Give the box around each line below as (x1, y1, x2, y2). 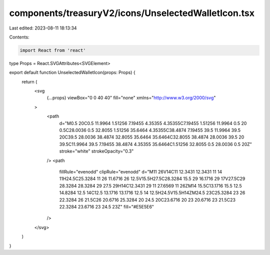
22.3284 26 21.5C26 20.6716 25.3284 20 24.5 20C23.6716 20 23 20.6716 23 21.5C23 (59, 196, 236, 202)
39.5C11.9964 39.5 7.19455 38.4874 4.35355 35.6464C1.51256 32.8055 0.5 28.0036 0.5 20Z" (59, 141, 252, 147)
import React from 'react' (19, 47, 86, 53)
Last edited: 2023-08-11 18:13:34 (9, 25, 77, 31)
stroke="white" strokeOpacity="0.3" (59, 148, 134, 154)
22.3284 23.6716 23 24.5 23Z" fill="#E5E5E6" (59, 203, 154, 209)
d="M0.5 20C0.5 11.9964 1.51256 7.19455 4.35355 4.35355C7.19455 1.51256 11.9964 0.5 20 (59, 120, 247, 126)
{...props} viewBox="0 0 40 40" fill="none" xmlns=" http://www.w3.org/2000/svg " (46, 95, 216, 101)
